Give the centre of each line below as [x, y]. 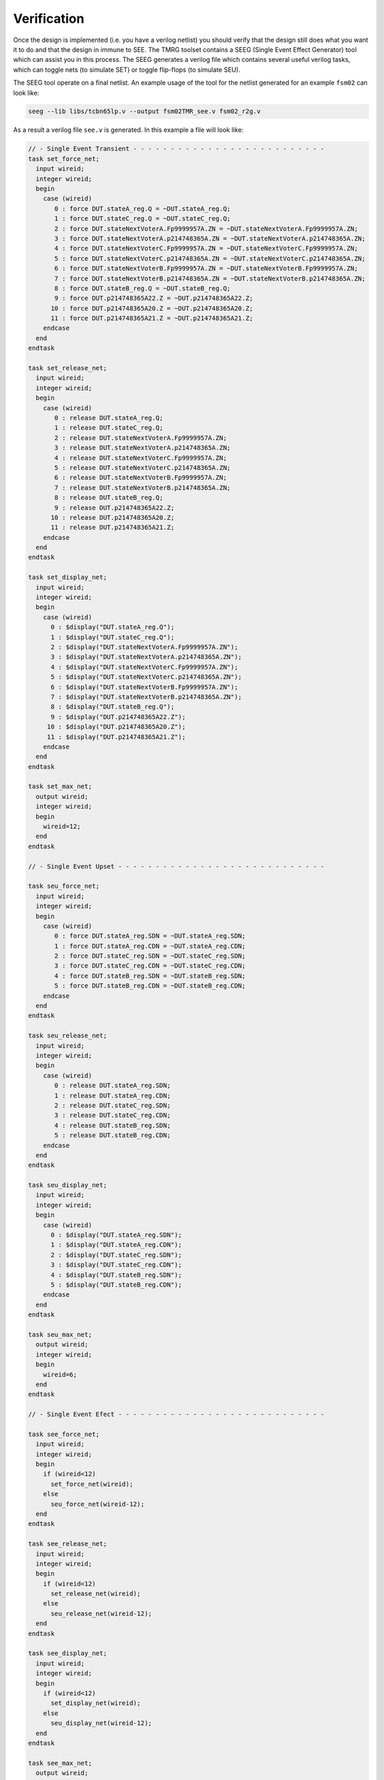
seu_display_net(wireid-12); [101, 1723]
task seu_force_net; [64, 886]
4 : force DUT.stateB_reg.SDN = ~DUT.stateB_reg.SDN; [150, 976]
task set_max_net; [60, 786]
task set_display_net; [68, 577]
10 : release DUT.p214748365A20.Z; [113, 517]
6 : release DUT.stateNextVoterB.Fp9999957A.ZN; [141, 478]
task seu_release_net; [68, 1036]
